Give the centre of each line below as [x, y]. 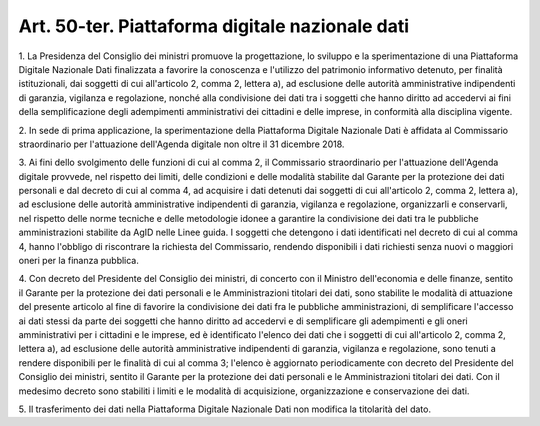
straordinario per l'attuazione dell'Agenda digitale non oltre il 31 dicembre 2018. [181, 144]
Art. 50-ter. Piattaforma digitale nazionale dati [214, 26]
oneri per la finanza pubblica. [79, 261]
